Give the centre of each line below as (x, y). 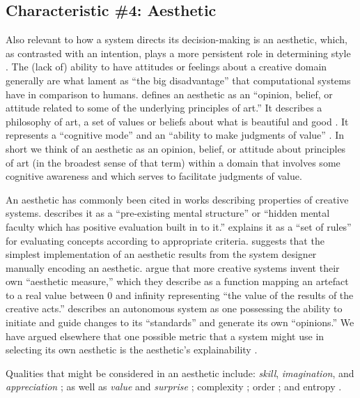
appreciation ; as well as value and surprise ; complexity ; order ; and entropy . (174, 386)
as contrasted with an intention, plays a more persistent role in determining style (178, 53)
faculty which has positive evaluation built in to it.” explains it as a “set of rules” (179, 226)
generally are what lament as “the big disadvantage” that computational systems (178, 80)
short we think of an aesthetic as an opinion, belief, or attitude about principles (176, 148)
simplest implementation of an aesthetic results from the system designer (161, 254)
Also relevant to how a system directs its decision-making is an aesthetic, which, (177, 39)
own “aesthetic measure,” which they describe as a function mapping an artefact (177, 281)
